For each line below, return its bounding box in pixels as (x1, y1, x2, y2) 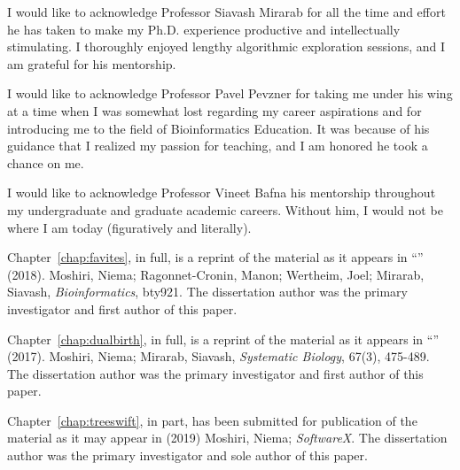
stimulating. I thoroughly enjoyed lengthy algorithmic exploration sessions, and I (7, 37, 446, 56)
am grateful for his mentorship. (7, 54, 176, 73)
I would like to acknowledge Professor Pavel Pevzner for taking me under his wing (7, 84, 453, 103)
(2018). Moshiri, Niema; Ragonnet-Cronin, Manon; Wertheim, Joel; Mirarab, (7, 265, 425, 283)
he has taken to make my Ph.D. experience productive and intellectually (7, 19, 401, 38)
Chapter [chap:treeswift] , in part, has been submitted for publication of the (7, 411, 417, 429)
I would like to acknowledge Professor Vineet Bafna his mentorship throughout (7, 183, 436, 202)
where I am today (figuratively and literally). (7, 218, 252, 236)
